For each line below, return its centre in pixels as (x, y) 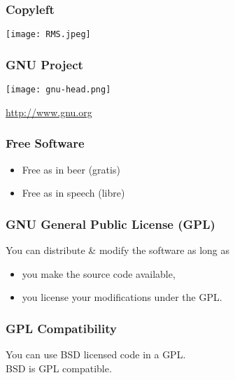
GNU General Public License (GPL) (111, 224)
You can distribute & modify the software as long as (118, 249)
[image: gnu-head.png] (58, 90)
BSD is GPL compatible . (59, 368)
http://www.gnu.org (49, 112)
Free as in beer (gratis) (71, 169)
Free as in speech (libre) (73, 193)
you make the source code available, (99, 273)
